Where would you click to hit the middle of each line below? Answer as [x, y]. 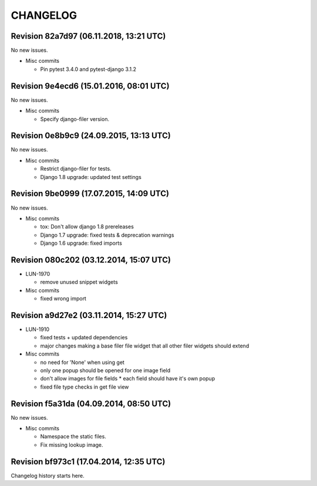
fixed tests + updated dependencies [84, 338]
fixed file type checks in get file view [85, 387]
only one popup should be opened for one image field [105, 370]
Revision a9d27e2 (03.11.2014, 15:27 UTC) [89, 315]
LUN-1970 [38, 274]
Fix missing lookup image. [72, 445]
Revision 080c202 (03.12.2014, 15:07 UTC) [91, 260]
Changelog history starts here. [48, 475]
